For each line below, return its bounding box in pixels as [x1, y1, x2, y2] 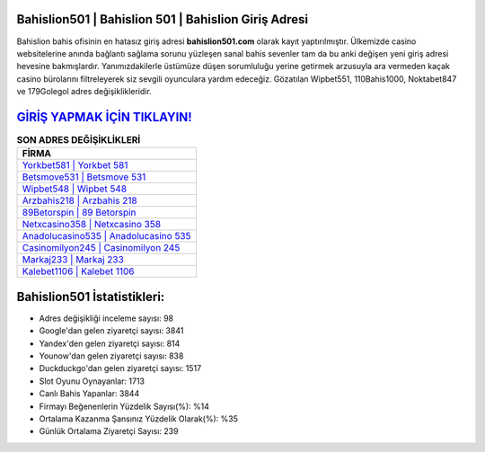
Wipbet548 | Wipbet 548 [22, 182, 128, 195]
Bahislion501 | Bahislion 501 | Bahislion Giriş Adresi [16, 12, 309, 27]
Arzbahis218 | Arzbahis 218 [22, 194, 138, 207]
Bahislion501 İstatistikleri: [16, 288, 165, 305]
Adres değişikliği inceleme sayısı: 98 [39, 313, 174, 323]
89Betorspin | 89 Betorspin [22, 207, 137, 219]
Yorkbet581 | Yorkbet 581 [22, 159, 128, 172]
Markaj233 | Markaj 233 [22, 253, 125, 266]
